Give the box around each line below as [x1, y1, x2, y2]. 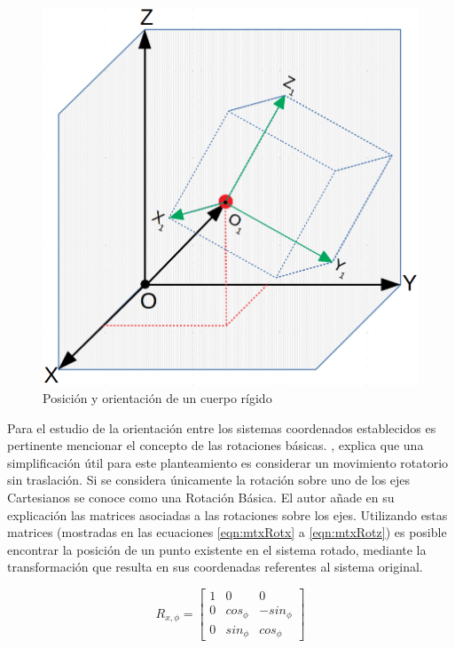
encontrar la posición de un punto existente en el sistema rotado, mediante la [7, 540, 427, 558]
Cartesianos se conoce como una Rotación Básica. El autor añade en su [7, 488, 395, 507]
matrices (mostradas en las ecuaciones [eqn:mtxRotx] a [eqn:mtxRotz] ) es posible [7, 523, 447, 541]
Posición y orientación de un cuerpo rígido [43, 389, 272, 407]
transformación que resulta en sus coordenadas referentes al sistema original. [7, 557, 423, 576]
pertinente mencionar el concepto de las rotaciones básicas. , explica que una [7, 436, 424, 454]
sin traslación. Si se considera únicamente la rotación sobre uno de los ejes [7, 470, 411, 489]
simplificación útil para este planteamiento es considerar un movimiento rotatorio [7, 453, 449, 471]
